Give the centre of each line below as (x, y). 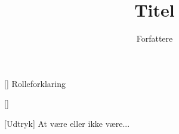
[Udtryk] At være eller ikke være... (67, 123)
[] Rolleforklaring (35, 83)
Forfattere (155, 38)
